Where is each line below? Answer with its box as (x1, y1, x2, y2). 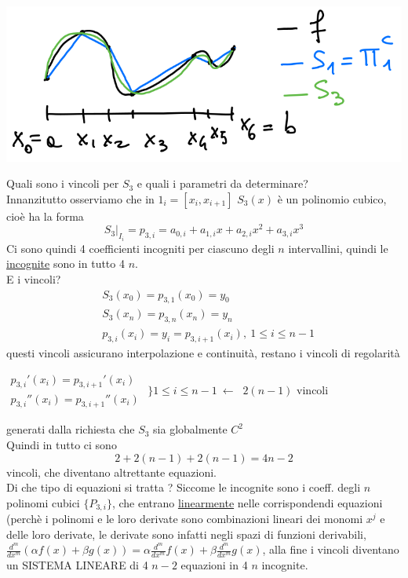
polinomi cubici (6, 494, 80, 510)
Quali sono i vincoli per (6, 175, 119, 192)
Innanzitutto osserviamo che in (6, 190, 155, 207)
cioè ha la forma (6, 207, 84, 224)
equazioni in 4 (180, 557, 248, 573)
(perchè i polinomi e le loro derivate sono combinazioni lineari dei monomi (6, 510, 363, 527)
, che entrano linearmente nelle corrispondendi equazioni (111, 494, 383, 510)
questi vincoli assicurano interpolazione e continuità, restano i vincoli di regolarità (6, 345, 400, 361)
